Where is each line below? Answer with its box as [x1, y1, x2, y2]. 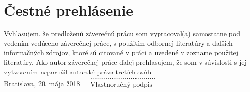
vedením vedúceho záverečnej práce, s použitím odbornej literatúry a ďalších [4, 37, 233, 48]
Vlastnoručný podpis [90, 81, 153, 89]
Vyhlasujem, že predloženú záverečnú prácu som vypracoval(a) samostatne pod [4, 28, 241, 38]
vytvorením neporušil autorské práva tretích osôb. [4, 66, 153, 76]
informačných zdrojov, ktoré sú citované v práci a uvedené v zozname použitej [4, 47, 238, 57]
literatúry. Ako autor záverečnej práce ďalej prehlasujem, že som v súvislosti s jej [4, 56, 247, 67]
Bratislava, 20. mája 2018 [4, 78, 80, 89]
